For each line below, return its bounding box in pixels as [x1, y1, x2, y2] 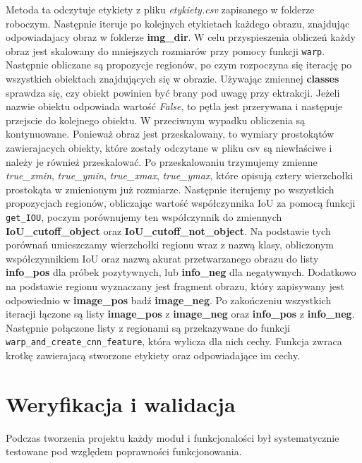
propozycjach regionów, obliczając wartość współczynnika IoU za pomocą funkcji [6, 196, 356, 210]
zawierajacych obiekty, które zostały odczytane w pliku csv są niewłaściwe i [6, 140, 332, 155]
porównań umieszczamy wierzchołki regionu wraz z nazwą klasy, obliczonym [6, 237, 334, 252]
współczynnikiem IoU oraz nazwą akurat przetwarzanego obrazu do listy [6, 251, 319, 265]
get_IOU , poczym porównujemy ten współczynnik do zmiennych [6, 209, 282, 224]
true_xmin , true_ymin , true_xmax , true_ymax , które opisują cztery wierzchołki [6, 168, 354, 183]
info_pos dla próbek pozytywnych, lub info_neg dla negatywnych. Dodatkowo [6, 265, 356, 279]
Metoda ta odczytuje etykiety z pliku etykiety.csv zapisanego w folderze [6, 2, 315, 16]
